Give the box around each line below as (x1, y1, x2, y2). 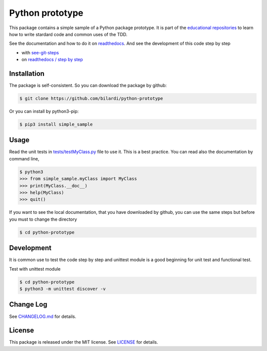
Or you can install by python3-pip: (9, 108, 79, 114)
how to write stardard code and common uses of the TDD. (9, 31, 128, 37)
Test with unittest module (9, 266, 61, 272)
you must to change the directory (9, 216, 77, 222)
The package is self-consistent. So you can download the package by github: (9, 82, 167, 88)
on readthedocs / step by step (21, 57, 84, 63)
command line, (9, 156, 40, 161)
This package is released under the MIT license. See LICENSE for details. (9, 339, 158, 345)
